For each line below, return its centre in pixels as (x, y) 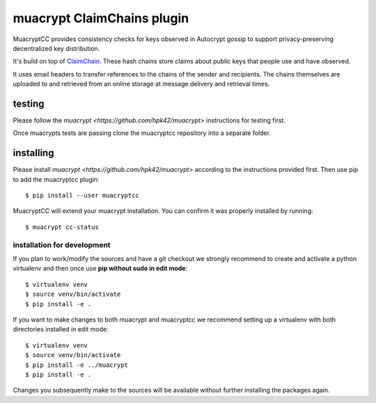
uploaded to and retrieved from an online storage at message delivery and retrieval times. (141, 84)
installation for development (62, 245)
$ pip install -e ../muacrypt (77, 365)
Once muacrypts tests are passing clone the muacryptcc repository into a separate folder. (142, 133)
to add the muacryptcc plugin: (56, 179)
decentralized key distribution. (56, 48)
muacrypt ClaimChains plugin (101, 18)
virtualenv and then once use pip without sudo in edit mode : (100, 269)
